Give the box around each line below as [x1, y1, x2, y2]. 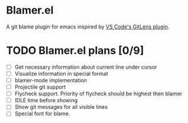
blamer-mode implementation [14, 77, 87, 83]
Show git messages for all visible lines [14, 103, 108, 111]
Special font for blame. [14, 110, 70, 117]
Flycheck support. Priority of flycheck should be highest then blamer [14, 90, 183, 98]
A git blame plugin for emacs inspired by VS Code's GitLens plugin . [6, 23, 170, 30]
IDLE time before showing [14, 97, 78, 104]
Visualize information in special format [14, 70, 108, 77]
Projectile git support [14, 83, 66, 90]
